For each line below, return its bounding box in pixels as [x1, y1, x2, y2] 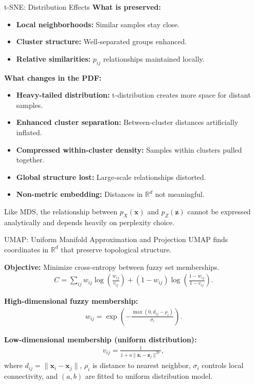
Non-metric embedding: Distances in [16, 189, 143, 199]
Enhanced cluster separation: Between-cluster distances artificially [16, 117, 239, 127]
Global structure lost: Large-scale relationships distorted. [16, 171, 206, 182]
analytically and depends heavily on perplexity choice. [4, 216, 175, 227]
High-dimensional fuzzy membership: [4, 296, 138, 306]
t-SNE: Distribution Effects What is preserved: [4, 2, 161, 12]
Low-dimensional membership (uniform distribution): [4, 334, 197, 344]
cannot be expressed [187, 206, 251, 216]
